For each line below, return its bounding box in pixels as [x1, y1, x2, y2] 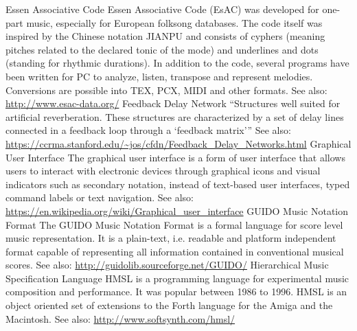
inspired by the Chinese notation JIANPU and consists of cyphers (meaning [5, 29, 325, 43]
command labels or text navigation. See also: [5, 190, 194, 205]
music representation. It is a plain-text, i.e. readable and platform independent [5, 231, 336, 245]
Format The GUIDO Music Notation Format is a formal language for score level [5, 217, 343, 231]
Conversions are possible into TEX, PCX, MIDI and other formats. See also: [5, 82, 327, 97]
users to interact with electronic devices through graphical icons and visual [5, 163, 321, 178]
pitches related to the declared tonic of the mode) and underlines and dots [5, 42, 319, 56]
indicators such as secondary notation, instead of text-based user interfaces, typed [5, 176, 350, 191]
